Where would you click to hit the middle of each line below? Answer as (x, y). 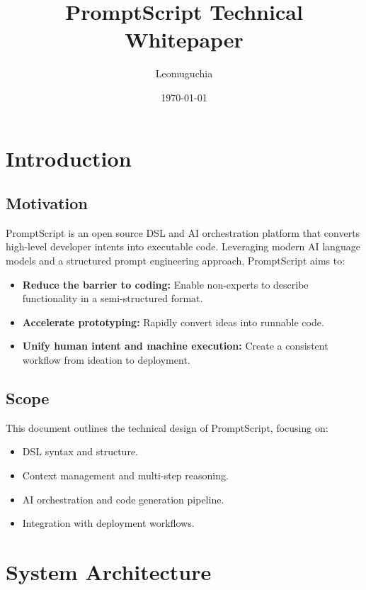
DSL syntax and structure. (80, 451)
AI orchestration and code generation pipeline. (123, 499)
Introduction (69, 158)
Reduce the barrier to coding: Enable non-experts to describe (165, 284)
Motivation (47, 203)
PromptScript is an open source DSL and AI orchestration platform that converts (183, 232)
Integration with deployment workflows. (108, 523)
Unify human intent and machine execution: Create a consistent (175, 346)
